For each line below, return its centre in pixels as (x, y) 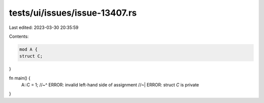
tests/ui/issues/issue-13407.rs (73, 13)
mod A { (28, 49)
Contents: (19, 36)
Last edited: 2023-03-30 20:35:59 (44, 27)
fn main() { (20, 78)
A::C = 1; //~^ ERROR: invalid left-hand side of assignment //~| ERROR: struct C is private (110, 85)
